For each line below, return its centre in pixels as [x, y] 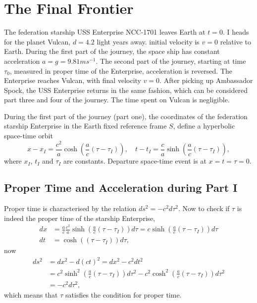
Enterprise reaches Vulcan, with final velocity [73, 80]
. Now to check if [204, 208]
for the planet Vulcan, [37, 41]
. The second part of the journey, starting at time [171, 61]
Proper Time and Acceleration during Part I [121, 188]
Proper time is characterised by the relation [70, 208]
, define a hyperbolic [204, 126]
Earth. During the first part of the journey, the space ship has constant [112, 51]
